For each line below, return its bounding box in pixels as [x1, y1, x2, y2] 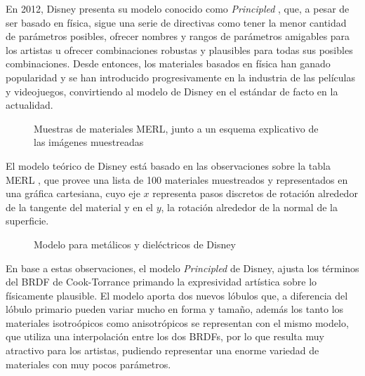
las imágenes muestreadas [34, 135, 144, 149]
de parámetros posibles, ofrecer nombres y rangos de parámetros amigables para [6, 29, 350, 43]
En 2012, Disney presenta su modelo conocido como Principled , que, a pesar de [6, 1, 350, 15]
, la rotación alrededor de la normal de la [161, 199, 338, 214]
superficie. [6, 213, 49, 228]
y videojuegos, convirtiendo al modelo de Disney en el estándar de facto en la [6, 83, 338, 98]
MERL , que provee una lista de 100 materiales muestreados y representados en [6, 172, 348, 187]
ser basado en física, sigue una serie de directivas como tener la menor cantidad [6, 15, 347, 29]
